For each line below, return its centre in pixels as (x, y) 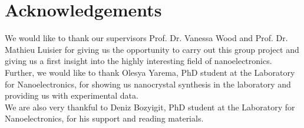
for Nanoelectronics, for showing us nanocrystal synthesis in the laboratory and (148, 84)
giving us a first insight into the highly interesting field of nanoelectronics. (138, 61)
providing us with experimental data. (72, 95)
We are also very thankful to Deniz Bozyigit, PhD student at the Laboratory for (150, 107)
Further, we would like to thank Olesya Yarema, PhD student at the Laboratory (150, 72)
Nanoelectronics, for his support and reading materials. (104, 118)
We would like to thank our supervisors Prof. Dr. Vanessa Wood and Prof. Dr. (146, 38)
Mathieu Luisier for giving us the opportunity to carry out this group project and (152, 49)
